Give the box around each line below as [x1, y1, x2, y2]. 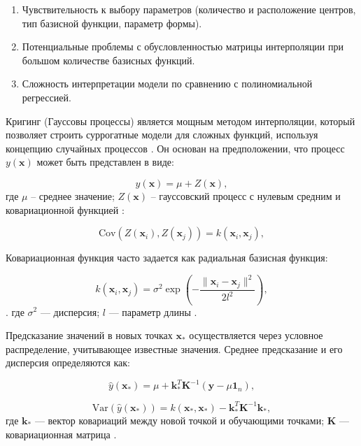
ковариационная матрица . [6, 426, 117, 441]
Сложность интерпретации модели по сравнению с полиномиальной [22, 76, 313, 91]
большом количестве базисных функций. [22, 52, 195, 67]
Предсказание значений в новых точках [6, 328, 173, 343]
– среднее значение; [31, 188, 115, 203]
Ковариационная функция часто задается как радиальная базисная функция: [6, 250, 328, 265]
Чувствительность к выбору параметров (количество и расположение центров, [22, 2, 356, 16]
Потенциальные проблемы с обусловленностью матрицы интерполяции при [22, 39, 344, 54]
